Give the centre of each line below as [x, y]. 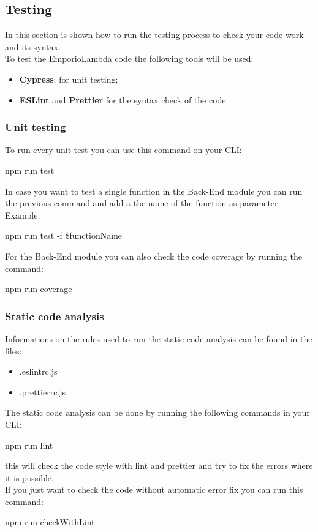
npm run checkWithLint [50, 522]
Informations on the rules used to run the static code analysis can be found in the [159, 338]
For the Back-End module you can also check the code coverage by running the [153, 256]
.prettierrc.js [43, 392]
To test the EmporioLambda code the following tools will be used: [129, 58]
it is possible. [29, 477]
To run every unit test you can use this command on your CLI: [123, 150]
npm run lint [29, 445]
